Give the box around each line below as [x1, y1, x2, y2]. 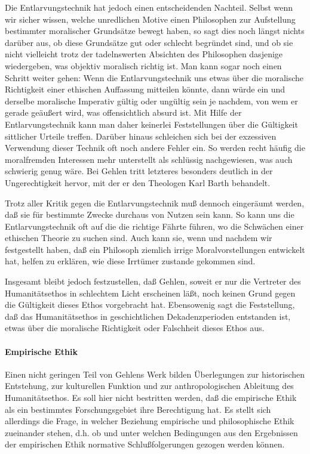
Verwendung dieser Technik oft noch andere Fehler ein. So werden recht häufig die [5, 141, 305, 154]
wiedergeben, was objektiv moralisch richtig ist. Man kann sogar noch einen [5, 59, 282, 72]
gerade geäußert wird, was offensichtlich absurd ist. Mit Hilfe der [5, 106, 242, 119]
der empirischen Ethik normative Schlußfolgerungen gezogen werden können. [5, 438, 285, 450]
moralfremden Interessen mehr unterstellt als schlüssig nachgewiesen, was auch [5, 153, 293, 165]
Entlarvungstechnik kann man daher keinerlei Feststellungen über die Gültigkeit [5, 118, 298, 130]
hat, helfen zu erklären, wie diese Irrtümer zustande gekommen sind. [5, 255, 256, 267]
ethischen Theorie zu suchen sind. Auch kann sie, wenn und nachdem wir [5, 231, 272, 244]
